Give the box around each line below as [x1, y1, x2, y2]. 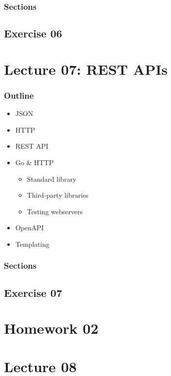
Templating [15, 239, 50, 249]
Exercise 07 [4, 285, 62, 300]
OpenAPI [15, 222, 44, 233]
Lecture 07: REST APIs [4, 59, 168, 79]
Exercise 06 [4, 26, 62, 41]
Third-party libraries [27, 190, 88, 200]
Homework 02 [4, 318, 99, 338]
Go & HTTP [15, 157, 54, 167]
